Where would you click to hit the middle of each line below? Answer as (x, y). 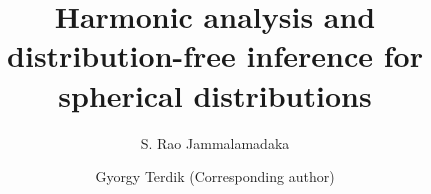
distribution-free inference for (215, 55)
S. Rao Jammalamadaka (215, 142)
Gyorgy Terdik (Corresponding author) (215, 176)
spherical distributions (215, 94)
